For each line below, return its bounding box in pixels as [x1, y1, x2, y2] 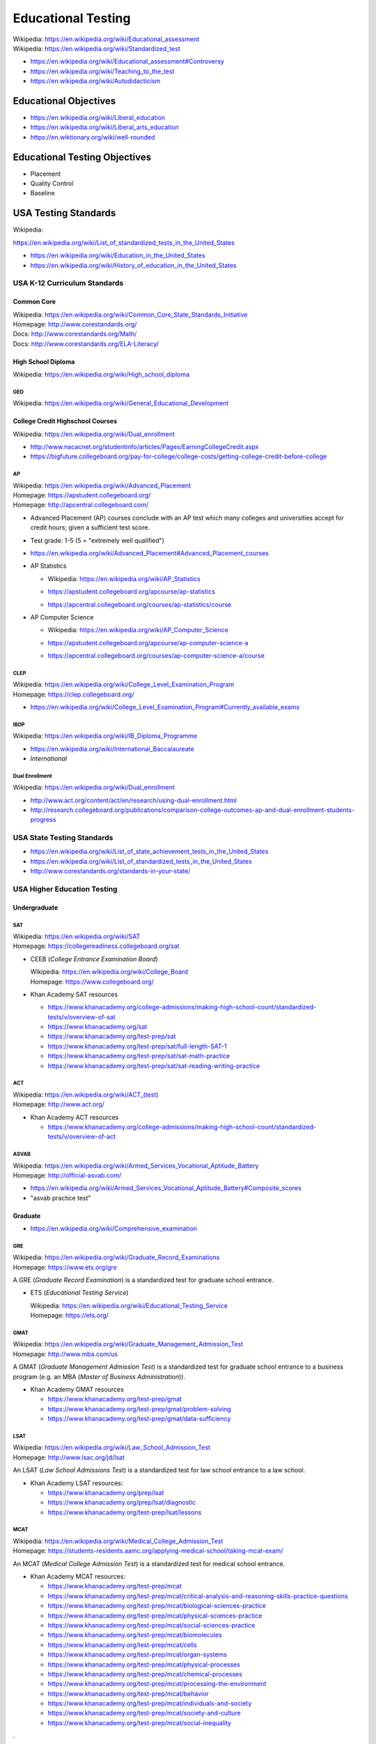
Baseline [30, 189, 55, 197]
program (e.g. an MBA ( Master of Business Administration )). [13, 1372, 186, 1381]
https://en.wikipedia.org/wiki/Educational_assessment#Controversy [30, 57, 224, 66]
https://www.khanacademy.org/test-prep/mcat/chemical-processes [47, 1669, 243, 1678]
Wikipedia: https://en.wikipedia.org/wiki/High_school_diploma [13, 370, 190, 379]
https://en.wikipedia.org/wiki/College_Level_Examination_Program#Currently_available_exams [30, 703, 300, 712]
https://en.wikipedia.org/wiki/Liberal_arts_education [30, 123, 179, 132]
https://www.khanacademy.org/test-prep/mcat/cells [47, 1640, 198, 1649]
